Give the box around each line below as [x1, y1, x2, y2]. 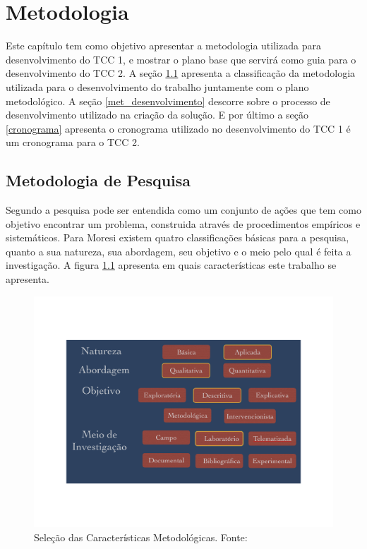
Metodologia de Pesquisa [6, 169, 191, 191]
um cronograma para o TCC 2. [6, 135, 140, 150]
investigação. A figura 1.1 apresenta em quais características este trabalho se [6, 258, 337, 272]
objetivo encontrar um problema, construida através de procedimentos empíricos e [6, 216, 361, 231]
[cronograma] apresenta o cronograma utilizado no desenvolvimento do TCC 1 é [6, 121, 351, 135]
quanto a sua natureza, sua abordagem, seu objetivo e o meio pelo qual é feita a [6, 243, 351, 258]
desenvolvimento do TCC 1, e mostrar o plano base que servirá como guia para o [6, 52, 356, 66]
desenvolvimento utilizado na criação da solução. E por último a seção [6, 107, 309, 122]
